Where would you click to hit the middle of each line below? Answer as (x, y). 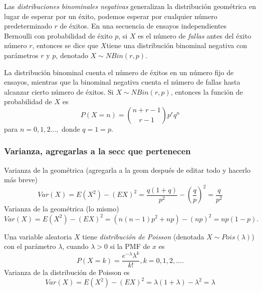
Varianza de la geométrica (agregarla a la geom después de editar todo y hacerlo (127, 170)
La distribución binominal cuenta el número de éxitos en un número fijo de (119, 72)
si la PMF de (130, 246)
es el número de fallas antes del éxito (195, 35)
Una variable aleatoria (38, 236)
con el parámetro (30, 246)
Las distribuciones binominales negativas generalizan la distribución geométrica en (130, 6)
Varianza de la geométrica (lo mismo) (62, 209)
